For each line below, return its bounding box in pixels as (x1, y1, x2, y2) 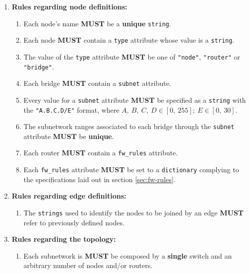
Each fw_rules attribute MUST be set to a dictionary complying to (23, 164, 239, 175)
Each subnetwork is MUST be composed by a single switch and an (23, 250, 232, 261)
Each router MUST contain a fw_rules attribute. (23, 147, 178, 158)
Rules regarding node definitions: (11, 1, 127, 11)
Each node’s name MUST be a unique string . (23, 18, 171, 28)
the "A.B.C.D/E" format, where (23, 104, 120, 115)
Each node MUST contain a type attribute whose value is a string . (23, 35, 235, 45)
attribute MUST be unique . (23, 131, 114, 141)
